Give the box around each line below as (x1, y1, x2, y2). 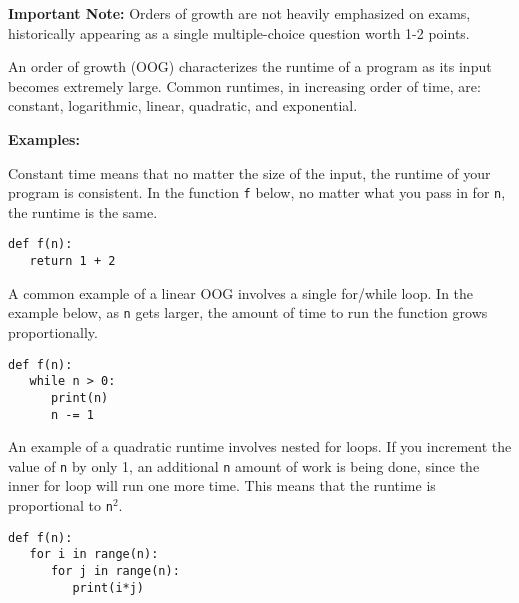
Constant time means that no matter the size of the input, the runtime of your (8, 162, 491, 183)
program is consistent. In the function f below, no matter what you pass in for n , (8, 182, 506, 203)
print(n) (50, 390, 109, 405)
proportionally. (8, 321, 98, 342)
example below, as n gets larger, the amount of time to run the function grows (8, 302, 488, 323)
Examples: (8, 128, 80, 149)
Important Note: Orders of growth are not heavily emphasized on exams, (8, 3, 471, 23)
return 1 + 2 (29, 254, 116, 269)
